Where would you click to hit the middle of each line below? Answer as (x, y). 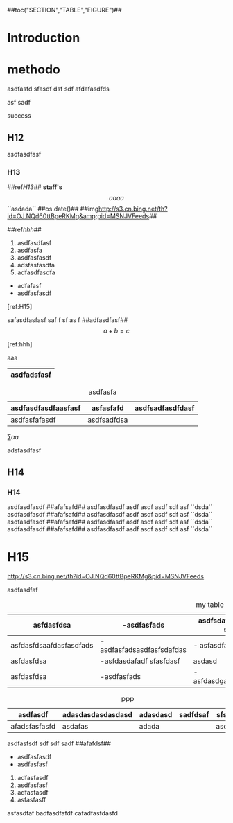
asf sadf (19, 103)
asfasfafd (107, 408)
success (19, 116)
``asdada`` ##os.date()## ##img (53, 209)
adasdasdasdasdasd (97, 714)
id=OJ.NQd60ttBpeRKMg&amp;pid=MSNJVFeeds (78, 216)
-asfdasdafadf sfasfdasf (140, 661)
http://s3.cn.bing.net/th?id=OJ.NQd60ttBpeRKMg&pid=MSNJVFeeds (106, 576)
